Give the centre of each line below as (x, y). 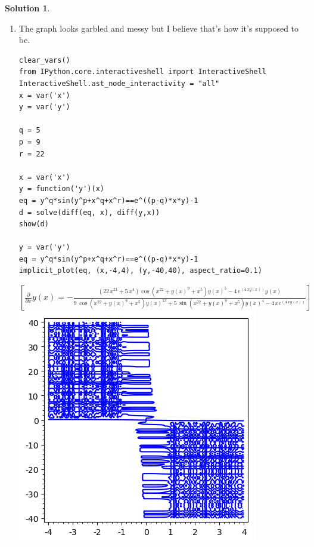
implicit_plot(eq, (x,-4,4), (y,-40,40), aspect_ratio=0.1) (140, 271)
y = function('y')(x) (61, 189)
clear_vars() (44, 60)
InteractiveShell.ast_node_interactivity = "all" (119, 83)
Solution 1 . (27, 8)
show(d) (34, 224)
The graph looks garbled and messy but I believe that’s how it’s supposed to (159, 28)
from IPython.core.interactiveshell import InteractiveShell (143, 72)
